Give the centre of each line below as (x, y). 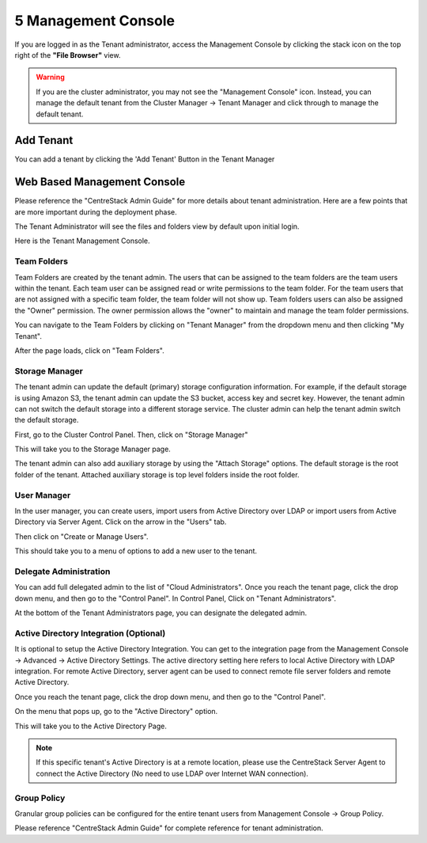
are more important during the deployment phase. (96, 212)
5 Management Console (95, 21)
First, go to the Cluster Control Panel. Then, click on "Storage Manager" (131, 435)
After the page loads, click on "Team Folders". (90, 350)
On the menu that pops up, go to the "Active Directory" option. (116, 712)
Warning (50, 77)
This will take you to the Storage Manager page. (93, 449)
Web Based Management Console (100, 182)
